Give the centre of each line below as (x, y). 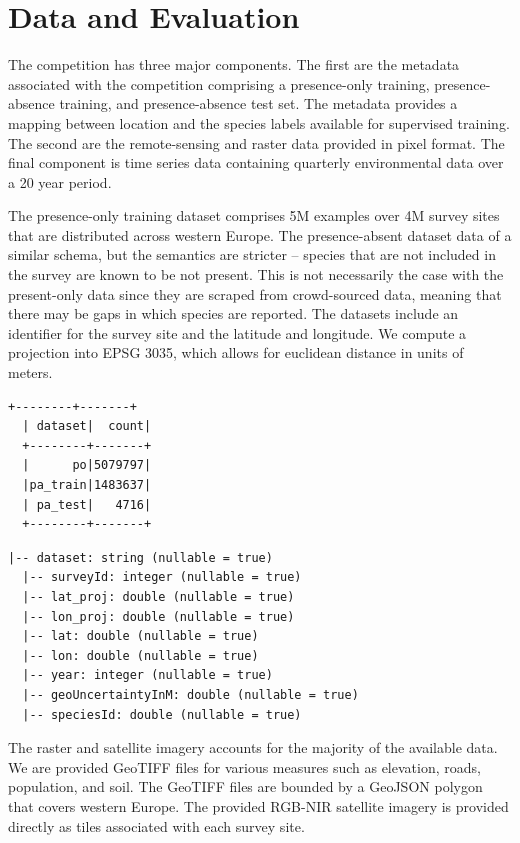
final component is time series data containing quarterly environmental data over (256, 162)
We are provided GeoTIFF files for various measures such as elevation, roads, (244, 766)
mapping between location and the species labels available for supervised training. (259, 122)
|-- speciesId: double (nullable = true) (162, 714)
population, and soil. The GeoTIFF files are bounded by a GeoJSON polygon (245, 786)
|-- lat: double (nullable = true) (140, 636)
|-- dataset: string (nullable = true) (140, 557)
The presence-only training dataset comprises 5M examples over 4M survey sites (254, 215)
